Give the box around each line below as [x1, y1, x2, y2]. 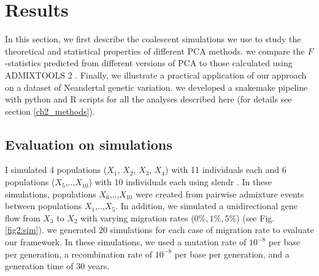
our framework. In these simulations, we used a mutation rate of [5, 236, 247, 248]
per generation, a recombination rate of [5, 247, 153, 260]
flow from [5, 211, 40, 224]
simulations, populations [5, 187, 96, 200]
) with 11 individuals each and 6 [165, 163, 286, 176]
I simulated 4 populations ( [5, 163, 107, 176]
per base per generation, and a [174, 247, 290, 260]
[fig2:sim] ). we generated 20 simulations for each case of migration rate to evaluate [5, 223, 314, 236]
